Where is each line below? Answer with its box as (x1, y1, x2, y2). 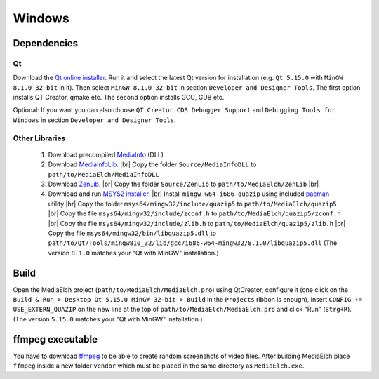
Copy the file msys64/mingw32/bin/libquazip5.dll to (48, 229, 217, 237)
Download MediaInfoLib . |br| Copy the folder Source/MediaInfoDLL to (48, 160, 257, 168)
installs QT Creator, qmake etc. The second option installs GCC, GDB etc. (13, 93, 225, 102)
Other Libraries (13, 133, 66, 143)
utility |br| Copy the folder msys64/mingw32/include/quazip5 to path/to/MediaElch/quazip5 (48, 199, 337, 208)
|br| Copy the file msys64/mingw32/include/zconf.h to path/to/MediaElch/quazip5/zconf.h (48, 209, 341, 218)
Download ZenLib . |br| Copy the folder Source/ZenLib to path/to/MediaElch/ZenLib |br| (48, 180, 319, 188)
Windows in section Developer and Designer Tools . (13, 116, 176, 124)
